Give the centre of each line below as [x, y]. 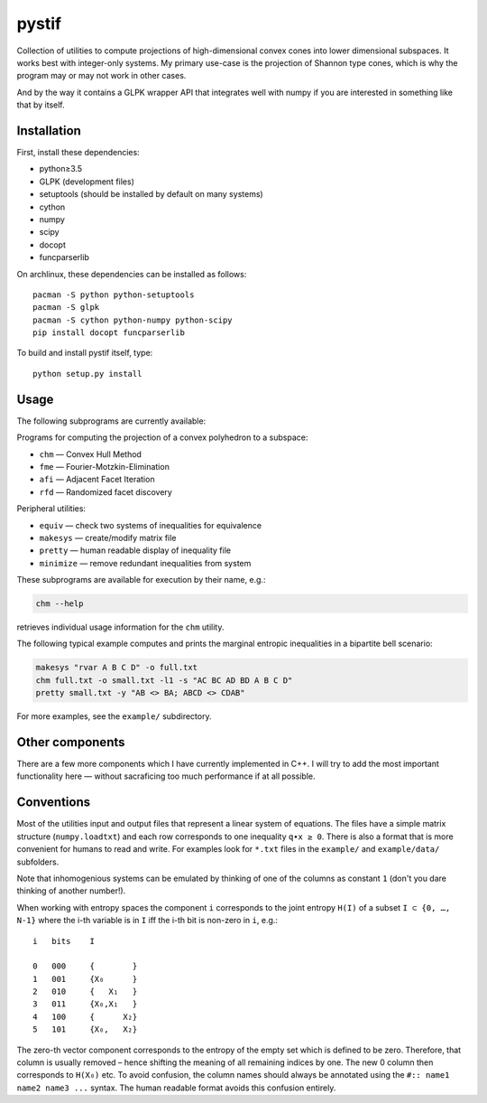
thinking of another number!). [71, 891]
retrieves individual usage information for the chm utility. [120, 627]
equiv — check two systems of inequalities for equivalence [150, 525]
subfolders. [38, 862]
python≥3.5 [61, 169]
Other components [71, 742]
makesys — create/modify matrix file [108, 537]
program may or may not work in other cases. [101, 76]
